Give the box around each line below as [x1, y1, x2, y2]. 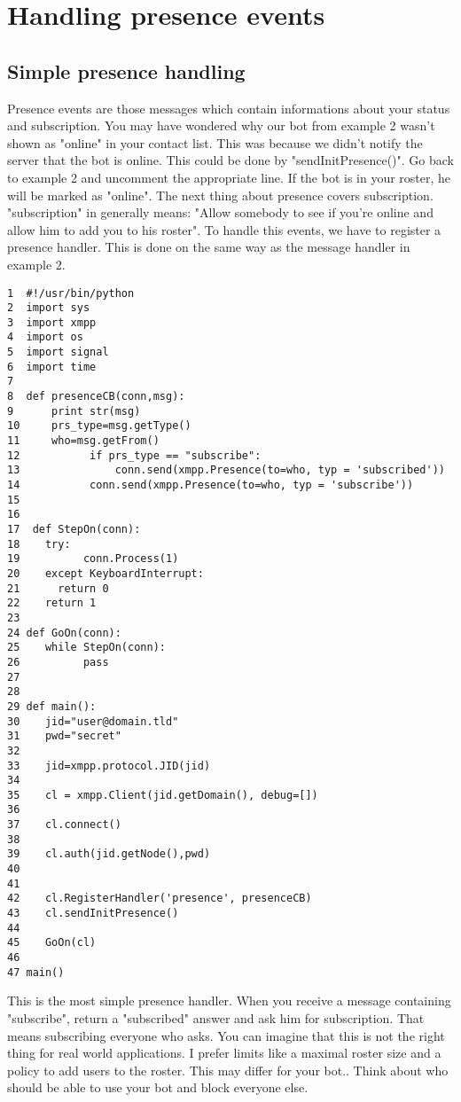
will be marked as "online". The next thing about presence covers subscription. [7, 185, 434, 204]
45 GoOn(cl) [7, 936, 97, 950]
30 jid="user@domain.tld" [7, 715, 179, 728]
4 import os [7, 331, 83, 344]
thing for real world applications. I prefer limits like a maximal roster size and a [7, 1043, 441, 1062]
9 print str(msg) [7, 404, 141, 418]
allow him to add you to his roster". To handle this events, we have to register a [7, 220, 441, 238]
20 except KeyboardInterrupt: [7, 567, 204, 580]
